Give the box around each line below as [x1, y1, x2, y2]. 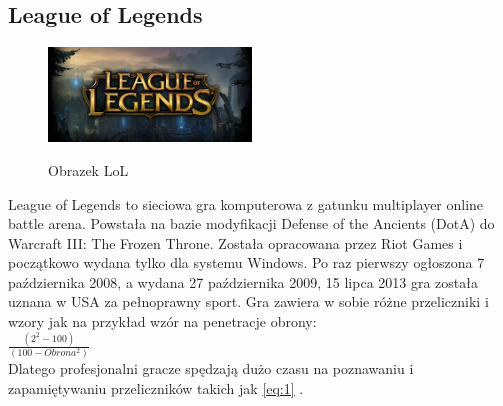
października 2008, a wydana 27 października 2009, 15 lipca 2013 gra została [8, 271, 479, 292]
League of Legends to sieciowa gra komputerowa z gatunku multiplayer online [8, 193, 484, 214]
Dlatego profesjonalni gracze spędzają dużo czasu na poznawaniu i [8, 358, 414, 379]
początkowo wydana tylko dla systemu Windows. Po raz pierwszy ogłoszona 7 [8, 252, 485, 273]
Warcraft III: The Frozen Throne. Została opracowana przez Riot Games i [8, 232, 463, 253]
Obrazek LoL [48, 159, 129, 180]
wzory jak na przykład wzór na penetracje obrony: [8, 311, 317, 332]
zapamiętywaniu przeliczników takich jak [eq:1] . [8, 377, 304, 398]
